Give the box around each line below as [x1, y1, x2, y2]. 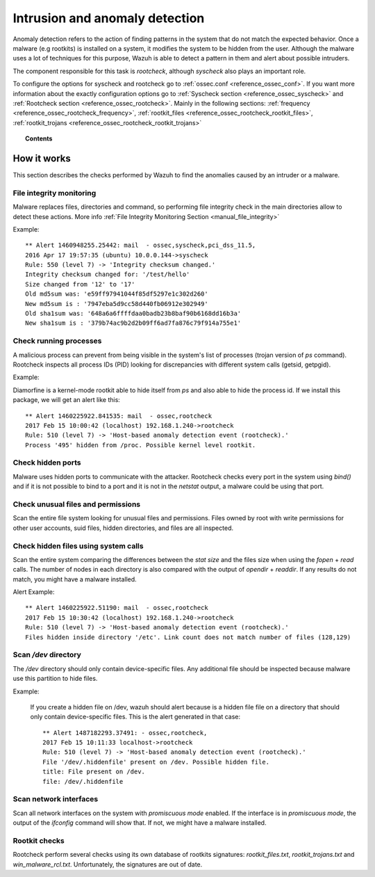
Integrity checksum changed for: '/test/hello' [25, 271, 190, 278]
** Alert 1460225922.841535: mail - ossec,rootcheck [25, 412, 212, 420]
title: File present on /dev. [42, 768, 146, 775]
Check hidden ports [12, 458, 81, 467]
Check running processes [12, 336, 102, 346]
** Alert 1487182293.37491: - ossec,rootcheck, [42, 729, 208, 737]
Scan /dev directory [12, 650, 81, 660]
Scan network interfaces [12, 794, 99, 804]
